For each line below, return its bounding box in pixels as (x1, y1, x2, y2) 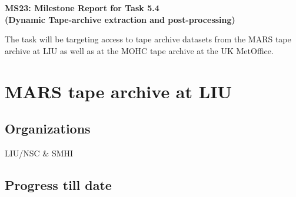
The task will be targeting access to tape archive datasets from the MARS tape (5, 33, 291, 45)
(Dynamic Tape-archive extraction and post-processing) (5, 13, 235, 25)
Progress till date (5, 175, 112, 193)
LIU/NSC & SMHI (5, 146, 74, 159)
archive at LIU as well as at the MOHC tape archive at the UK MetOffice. (5, 44, 274, 56)
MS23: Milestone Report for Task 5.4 (5, 2, 159, 14)
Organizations (5, 119, 91, 138)
